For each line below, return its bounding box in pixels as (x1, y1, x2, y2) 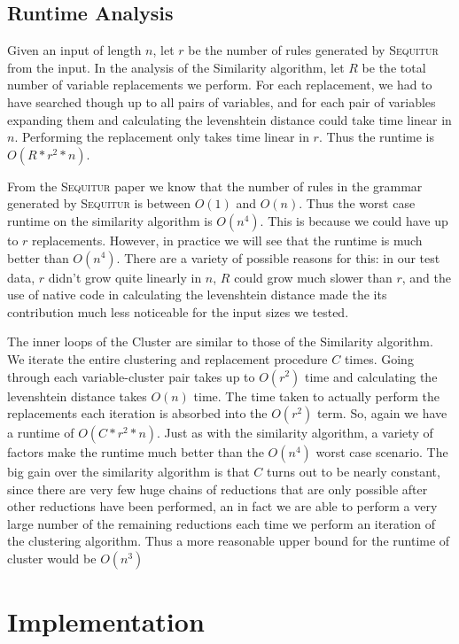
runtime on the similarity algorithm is (7, 211, 213, 229)
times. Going (344, 349, 414, 368)
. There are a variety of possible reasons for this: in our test (116, 248, 440, 267)
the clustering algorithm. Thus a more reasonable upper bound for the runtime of (7, 531, 450, 550)
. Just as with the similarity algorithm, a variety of (157, 423, 433, 442)
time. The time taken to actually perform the (193, 386, 440, 405)
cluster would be (7, 549, 97, 568)
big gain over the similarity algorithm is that (7, 462, 250, 481)
